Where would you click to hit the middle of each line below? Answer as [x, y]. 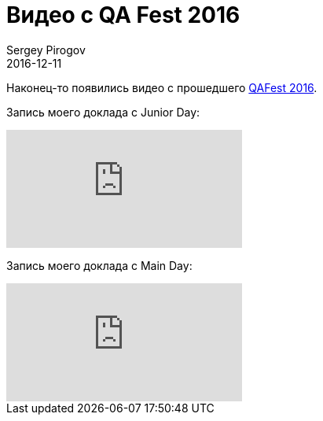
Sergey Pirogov [46, 50]
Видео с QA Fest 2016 [123, 15]
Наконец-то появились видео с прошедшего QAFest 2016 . [162, 87]
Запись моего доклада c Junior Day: [103, 112]
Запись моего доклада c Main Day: [99, 265]
